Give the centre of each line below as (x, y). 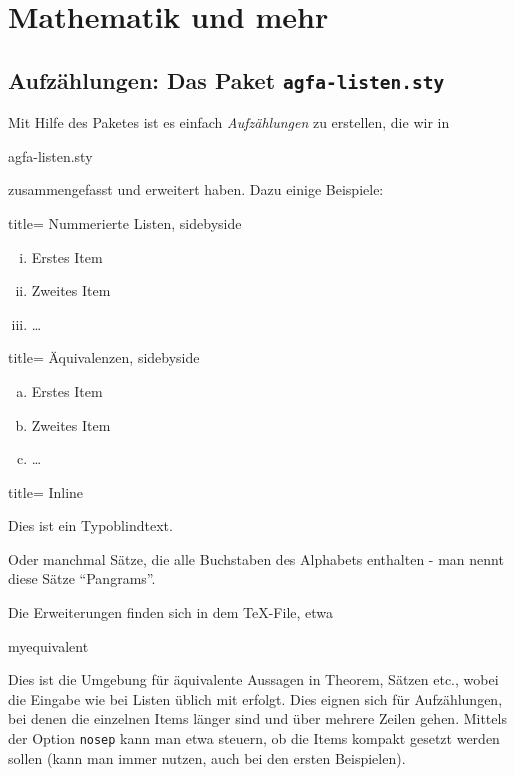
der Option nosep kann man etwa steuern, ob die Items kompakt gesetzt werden (254, 738)
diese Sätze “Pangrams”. (82, 578)
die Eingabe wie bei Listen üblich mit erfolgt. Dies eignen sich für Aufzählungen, (255, 698)
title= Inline (46, 491)
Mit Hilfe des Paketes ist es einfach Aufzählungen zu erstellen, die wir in (229, 122)
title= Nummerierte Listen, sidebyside (125, 222)
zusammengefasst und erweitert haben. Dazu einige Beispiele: (196, 189)
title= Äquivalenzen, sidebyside (104, 357)
